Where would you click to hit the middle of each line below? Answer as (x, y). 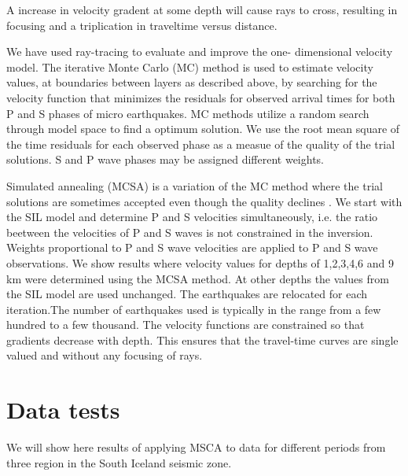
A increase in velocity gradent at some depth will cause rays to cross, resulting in (202, 9)
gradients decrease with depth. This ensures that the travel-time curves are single (202, 339)
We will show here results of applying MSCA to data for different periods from (196, 447)
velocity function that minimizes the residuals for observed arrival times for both (201, 97)
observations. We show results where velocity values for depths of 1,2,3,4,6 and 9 (200, 262)
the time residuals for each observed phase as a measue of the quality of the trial (201, 144)
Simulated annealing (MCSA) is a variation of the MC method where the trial (195, 185)
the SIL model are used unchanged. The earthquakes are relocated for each (187, 294)
